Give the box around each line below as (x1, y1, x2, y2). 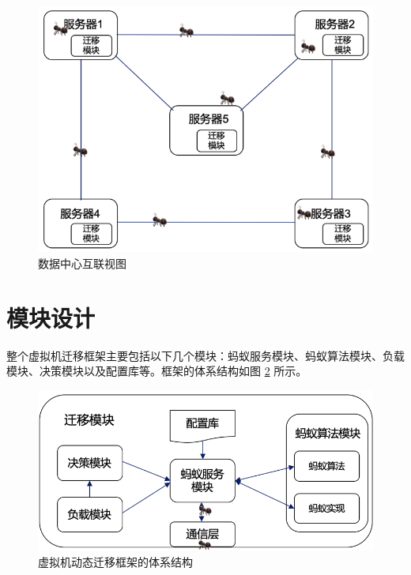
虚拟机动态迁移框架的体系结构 (38, 553, 193, 569)
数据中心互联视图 (38, 254, 126, 271)
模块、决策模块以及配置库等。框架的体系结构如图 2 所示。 (6, 363, 307, 379)
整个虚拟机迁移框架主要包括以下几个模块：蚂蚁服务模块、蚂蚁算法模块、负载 (6, 347, 405, 363)
